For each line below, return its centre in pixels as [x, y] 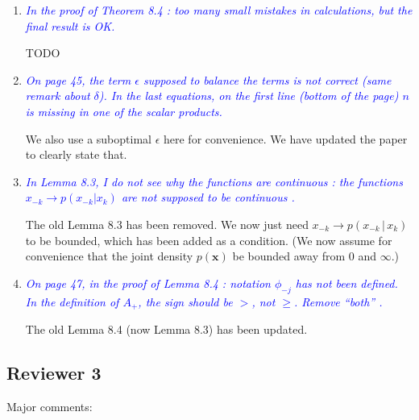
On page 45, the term [78, 79]
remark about [58, 96]
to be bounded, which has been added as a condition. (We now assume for [209, 240]
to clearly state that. [76, 154]
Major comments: [50, 406]
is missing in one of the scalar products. [124, 111]
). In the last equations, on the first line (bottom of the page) [249, 96]
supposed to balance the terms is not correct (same [267, 79]
